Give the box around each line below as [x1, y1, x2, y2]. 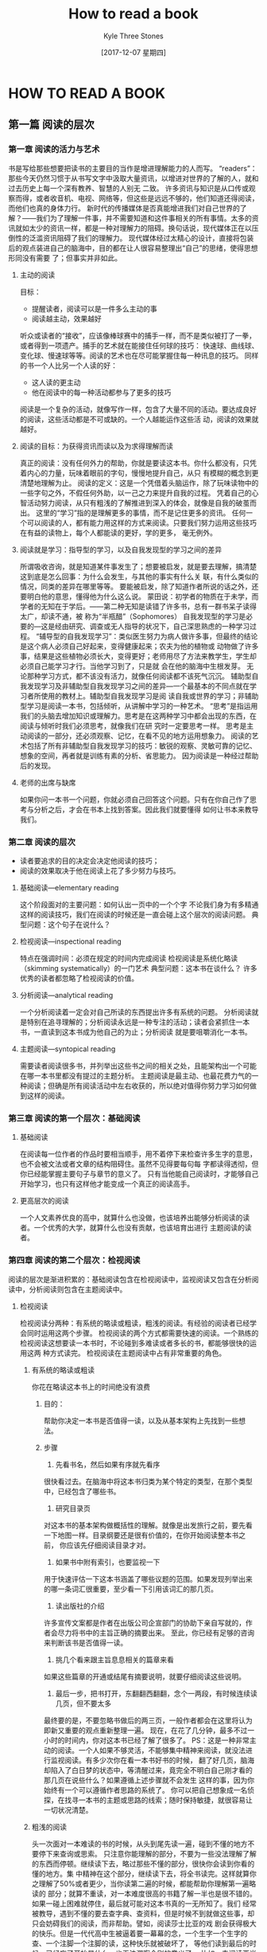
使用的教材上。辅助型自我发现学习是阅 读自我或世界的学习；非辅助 [41, 690, 259, 701]
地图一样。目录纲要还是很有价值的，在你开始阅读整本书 [57, 1530, 239, 1539]
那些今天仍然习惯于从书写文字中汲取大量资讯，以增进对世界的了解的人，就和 [8, 173, 259, 183]
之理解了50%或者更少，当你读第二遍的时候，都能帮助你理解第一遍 [31, 1879, 250, 1888]
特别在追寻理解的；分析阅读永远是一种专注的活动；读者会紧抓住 [26, 1017, 236, 1027]
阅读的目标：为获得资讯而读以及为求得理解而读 [19, 441, 173, 451]
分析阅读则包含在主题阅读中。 [29, 1284, 127, 1294]
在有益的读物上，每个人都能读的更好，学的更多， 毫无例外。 [19, 527, 217, 538]
